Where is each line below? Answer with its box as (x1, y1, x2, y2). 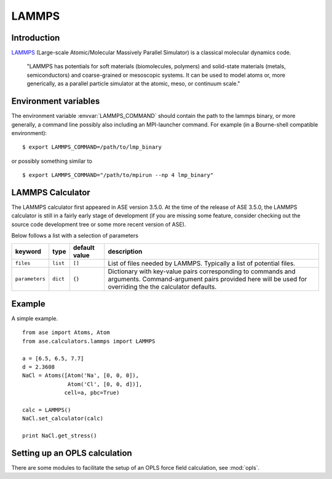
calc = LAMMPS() (22, 406, 71, 413)
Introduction (11, 33, 60, 43)
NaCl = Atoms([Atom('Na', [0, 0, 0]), (22, 372, 140, 379)
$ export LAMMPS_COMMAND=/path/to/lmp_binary (22, 144, 162, 150)
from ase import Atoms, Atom (22, 329, 110, 336)
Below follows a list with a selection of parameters (11, 232, 138, 240)
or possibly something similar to (11, 157, 92, 165)
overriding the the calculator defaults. (108, 282, 217, 291)
